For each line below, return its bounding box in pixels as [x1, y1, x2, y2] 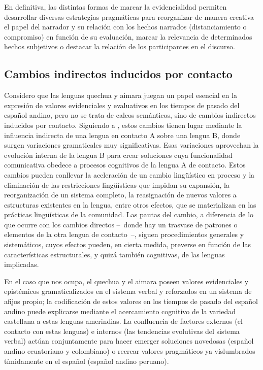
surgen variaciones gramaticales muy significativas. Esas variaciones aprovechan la [4, 140, 259, 150]
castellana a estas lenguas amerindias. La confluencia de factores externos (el [4, 316, 243, 326]
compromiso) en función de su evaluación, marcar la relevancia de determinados [4, 31, 252, 42]
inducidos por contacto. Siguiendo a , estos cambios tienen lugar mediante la [4, 119, 242, 130]
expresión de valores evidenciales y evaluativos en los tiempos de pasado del [4, 99, 240, 110]
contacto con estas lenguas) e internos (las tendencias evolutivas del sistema [4, 325, 240, 336]
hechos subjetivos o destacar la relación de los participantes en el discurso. [4, 41, 235, 52]
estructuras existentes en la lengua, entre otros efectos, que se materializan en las [4, 199, 256, 210]
